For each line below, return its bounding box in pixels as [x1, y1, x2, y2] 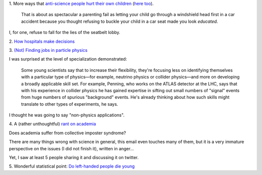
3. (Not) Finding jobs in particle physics [9, 47, 88, 53]
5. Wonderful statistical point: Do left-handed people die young [9, 163, 135, 169]
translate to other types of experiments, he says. [21, 101, 118, 107]
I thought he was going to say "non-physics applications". [9, 112, 125, 118]
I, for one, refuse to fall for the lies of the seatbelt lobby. [9, 30, 121, 35]
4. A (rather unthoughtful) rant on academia [9, 121, 97, 127]
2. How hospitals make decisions [9, 38, 75, 44]
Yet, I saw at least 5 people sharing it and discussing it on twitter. [9, 155, 139, 160]
